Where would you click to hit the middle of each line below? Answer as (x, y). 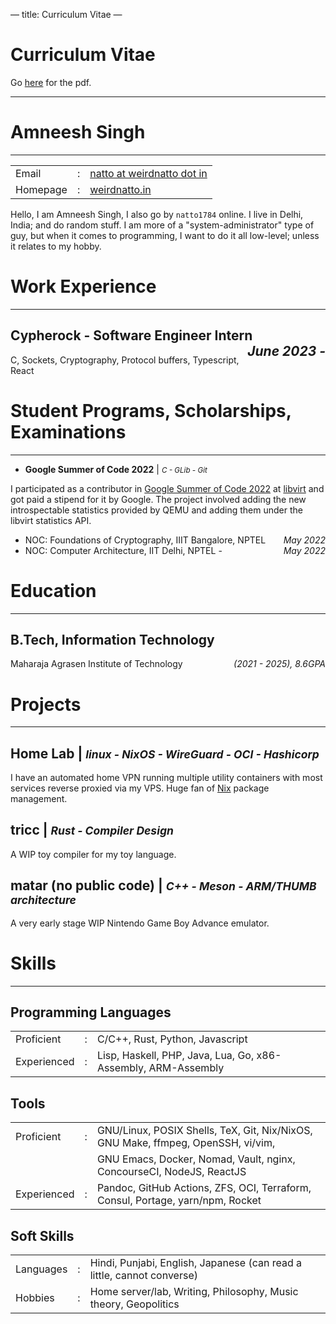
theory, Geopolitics (134, 1304)
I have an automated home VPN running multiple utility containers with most (166, 778)
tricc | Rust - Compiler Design (92, 830)
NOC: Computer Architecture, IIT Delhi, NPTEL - (123, 550)
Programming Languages (91, 1012)
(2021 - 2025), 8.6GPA (279, 664)
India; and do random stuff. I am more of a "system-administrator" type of (162, 225)
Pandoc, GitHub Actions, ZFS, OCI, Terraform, (204, 1188)
